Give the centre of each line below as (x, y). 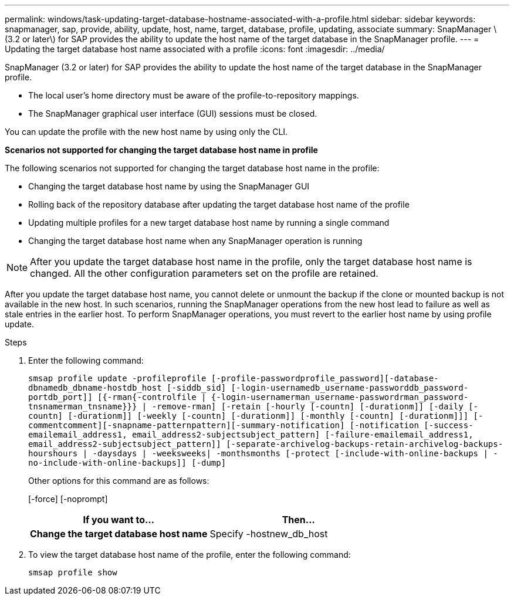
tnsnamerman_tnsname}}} (83, 406)
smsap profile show (73, 572)
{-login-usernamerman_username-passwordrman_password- (340, 397)
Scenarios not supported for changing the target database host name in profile (161, 150)
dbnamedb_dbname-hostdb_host (95, 388)
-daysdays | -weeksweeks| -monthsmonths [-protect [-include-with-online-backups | (290, 453)
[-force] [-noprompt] (68, 499)
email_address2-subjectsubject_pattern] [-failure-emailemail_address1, (303, 435)
